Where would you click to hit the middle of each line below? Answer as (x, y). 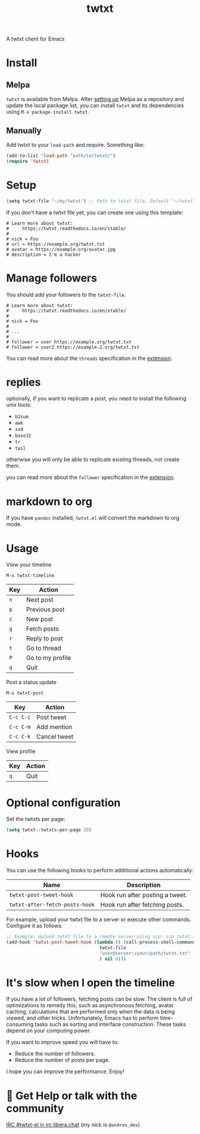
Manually (24, 131)
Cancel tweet (55, 737)
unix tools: (19, 405)
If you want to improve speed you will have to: (62, 1042)
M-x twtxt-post (25, 693)
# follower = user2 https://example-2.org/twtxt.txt (73, 347)
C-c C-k (20, 737)
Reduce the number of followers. (55, 1054)
